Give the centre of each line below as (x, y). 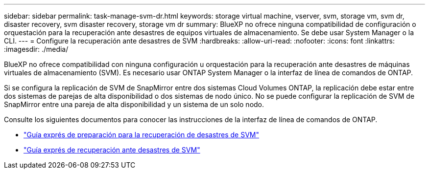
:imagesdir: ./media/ (36, 49)
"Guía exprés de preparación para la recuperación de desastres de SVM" (141, 135)
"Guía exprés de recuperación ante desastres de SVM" (112, 150)
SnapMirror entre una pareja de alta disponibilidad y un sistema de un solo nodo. (134, 104)
